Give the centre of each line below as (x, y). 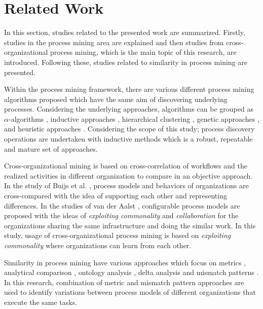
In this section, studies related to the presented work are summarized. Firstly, (125, 32)
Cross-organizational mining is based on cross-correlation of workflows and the (126, 166)
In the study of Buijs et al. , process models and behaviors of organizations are (126, 185)
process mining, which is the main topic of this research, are (143, 52)
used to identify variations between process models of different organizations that (130, 292)
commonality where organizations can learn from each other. (98, 245)
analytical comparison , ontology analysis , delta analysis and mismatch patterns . (131, 272)
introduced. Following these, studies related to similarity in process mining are (126, 62)
